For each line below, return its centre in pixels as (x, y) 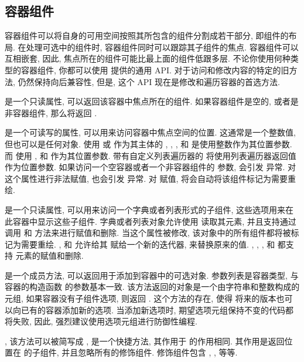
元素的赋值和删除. (49, 256)
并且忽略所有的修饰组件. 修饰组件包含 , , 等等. (150, 352)
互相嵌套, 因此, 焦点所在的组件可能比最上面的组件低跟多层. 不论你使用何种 (148, 58)
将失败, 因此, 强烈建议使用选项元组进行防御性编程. (101, 321)
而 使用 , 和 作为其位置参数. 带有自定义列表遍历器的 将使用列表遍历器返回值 (151, 155)
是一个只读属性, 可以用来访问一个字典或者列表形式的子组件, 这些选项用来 (145, 209)
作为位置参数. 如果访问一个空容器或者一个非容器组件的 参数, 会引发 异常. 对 (150, 167)
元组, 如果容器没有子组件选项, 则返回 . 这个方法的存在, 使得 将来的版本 (141, 298)
